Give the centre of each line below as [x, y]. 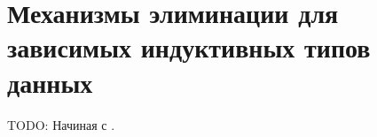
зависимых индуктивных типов [189, 47]
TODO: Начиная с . [61, 124]
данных [50, 82]
